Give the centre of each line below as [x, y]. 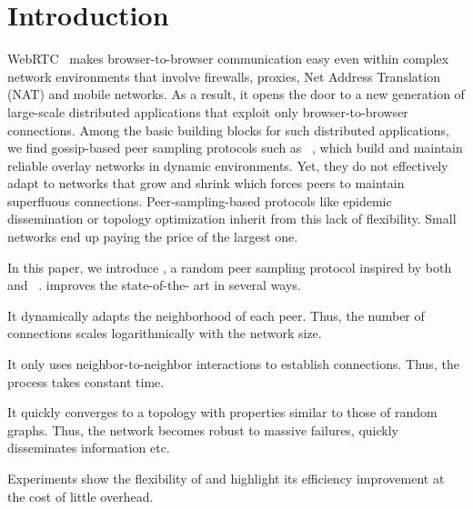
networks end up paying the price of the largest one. [153, 237]
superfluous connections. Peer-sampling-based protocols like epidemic [200, 200]
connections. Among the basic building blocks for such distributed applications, [228, 130]
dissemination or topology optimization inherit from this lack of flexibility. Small [232, 219]
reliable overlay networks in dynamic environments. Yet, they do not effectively [228, 165]
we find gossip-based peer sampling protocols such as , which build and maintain [235, 148]
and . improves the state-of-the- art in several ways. [154, 285]
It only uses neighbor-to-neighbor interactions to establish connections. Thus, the [233, 364]
